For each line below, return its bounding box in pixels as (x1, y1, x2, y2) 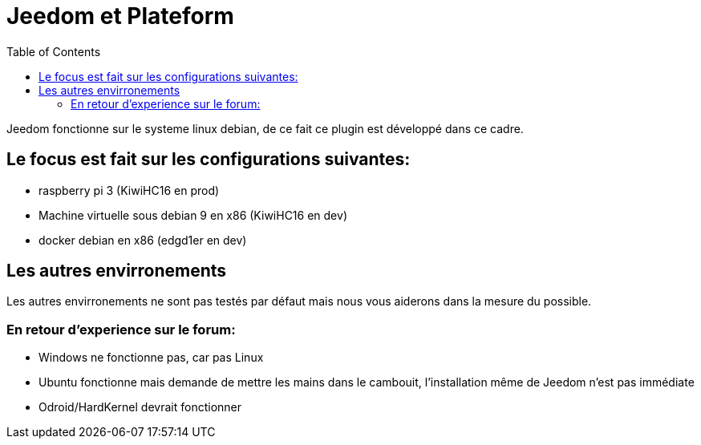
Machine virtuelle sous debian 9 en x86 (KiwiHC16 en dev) (38, 208, 347, 222)
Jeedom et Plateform (6, 2, 234, 30)
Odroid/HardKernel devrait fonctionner (38, 400, 242, 415)
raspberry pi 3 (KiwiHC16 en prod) (38, 183, 220, 197)
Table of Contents (6, 44, 101, 59)
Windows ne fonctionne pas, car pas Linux (38, 350, 264, 365)
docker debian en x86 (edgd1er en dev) (38, 233, 247, 247)
